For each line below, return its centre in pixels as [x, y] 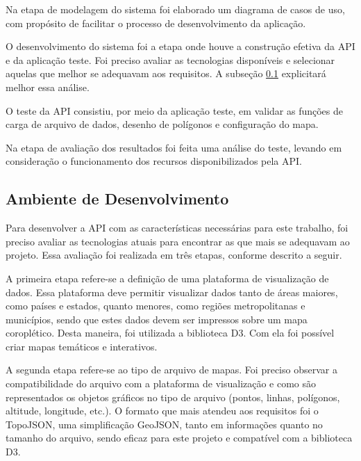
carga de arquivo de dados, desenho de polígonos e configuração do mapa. [162, 124]
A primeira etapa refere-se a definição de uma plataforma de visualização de [167, 278]
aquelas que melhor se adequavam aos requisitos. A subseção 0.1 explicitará [166, 73]
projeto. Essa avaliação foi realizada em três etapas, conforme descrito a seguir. [174, 255]
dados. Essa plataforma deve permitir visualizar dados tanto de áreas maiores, [172, 292]
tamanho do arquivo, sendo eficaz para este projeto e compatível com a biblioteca [179, 438]
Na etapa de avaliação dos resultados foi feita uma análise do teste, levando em [174, 147]
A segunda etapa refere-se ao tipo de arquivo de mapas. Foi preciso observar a [171, 370]
